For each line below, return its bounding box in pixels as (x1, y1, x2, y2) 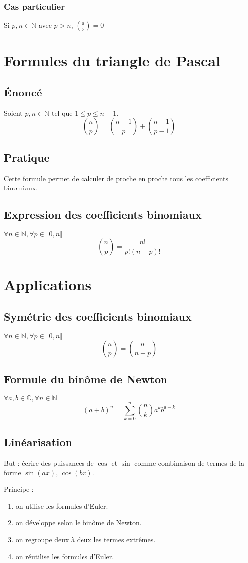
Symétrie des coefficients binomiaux (4, 308, 192, 324)
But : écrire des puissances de (4, 458, 94, 468)
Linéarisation (4, 434, 72, 450)
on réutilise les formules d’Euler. (15, 551, 114, 561)
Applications (4, 275, 92, 295)
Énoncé (4, 84, 42, 99)
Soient (4, 107, 23, 118)
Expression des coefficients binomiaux (4, 207, 202, 222)
